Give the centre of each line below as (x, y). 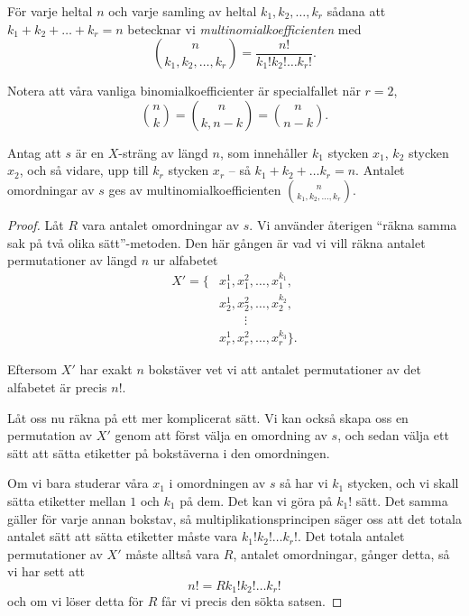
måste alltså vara (173, 553)
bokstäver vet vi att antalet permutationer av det (285, 369)
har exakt (106, 369)
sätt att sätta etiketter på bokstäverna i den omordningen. (169, 452)
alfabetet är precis (57, 386)
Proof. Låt (36, 224)
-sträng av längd (163, 152)
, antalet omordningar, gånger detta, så (341, 553)
